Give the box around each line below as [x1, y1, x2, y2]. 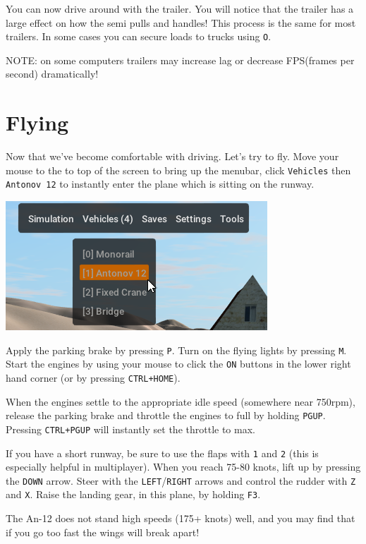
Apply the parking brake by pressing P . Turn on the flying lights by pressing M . [6, 342, 347, 357]
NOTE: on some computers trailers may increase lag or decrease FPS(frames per [6, 52, 355, 67]
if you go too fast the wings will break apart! [6, 524, 200, 539]
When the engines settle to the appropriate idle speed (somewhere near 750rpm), [6, 394, 355, 409]
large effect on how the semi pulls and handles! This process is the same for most [6, 15, 356, 30]
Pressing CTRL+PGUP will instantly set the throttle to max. [6, 421, 255, 436]
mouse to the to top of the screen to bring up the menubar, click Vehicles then [6, 162, 351, 177]
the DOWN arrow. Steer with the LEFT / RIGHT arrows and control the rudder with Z [6, 473, 356, 488]
